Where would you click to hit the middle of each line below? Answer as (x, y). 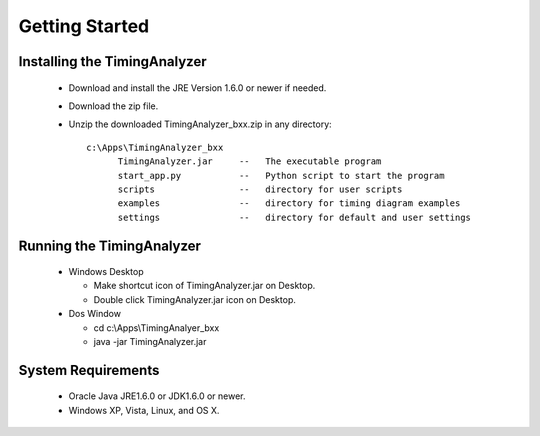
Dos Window (95, 314)
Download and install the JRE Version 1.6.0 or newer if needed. (197, 87)
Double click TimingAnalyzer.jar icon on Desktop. (195, 299)
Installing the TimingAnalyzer (112, 61)
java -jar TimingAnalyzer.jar (150, 342)
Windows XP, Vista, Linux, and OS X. (144, 410)
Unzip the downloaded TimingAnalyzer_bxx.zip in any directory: (200, 124)
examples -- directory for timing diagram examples (289, 203)
